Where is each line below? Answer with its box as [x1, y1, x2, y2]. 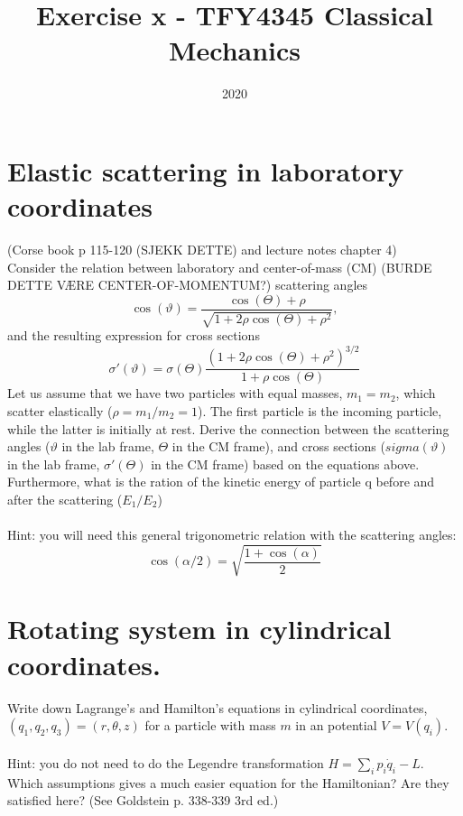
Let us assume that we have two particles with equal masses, [7, 384, 343, 403]
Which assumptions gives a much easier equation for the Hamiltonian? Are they [7, 773, 449, 792]
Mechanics [168, 32, 301, 69]
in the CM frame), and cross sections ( [171, 437, 385, 456]
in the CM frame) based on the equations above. [151, 454, 420, 473]
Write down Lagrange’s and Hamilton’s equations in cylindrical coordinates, [7, 698, 428, 717]
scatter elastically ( [7, 401, 113, 420]
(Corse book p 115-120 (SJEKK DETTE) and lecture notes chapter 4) [7, 240, 397, 259]
